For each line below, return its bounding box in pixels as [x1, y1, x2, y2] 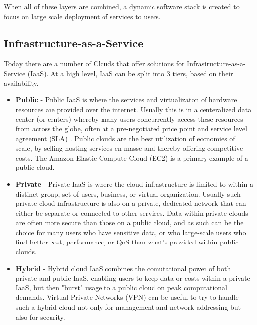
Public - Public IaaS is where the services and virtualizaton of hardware [15, 94, 237, 105]
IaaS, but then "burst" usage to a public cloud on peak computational [15, 282, 228, 292]
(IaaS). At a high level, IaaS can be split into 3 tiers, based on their [27, 68, 233, 78]
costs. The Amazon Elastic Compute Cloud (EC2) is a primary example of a [15, 152, 248, 162]
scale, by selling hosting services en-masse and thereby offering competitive [15, 143, 243, 153]
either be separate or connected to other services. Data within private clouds [15, 207, 248, 218]
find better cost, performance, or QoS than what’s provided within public [15, 237, 239, 247]
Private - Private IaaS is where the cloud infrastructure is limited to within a [15, 178, 253, 189]
